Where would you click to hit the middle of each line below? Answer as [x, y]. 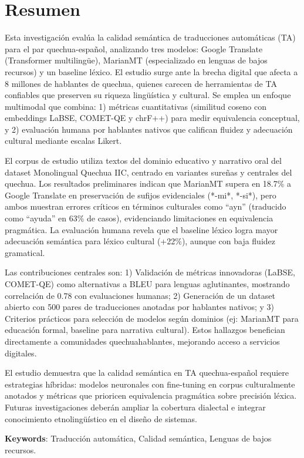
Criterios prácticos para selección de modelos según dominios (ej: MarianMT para [152, 318]
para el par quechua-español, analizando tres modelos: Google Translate [134, 48]
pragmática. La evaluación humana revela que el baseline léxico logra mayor [141, 229]
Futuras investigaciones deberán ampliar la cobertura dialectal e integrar [135, 407]
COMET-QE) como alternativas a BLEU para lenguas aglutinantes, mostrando [147, 284]
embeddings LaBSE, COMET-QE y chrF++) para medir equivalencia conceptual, [152, 118]
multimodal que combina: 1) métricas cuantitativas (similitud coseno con [136, 106]
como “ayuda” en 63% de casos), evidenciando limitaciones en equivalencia [139, 218]
